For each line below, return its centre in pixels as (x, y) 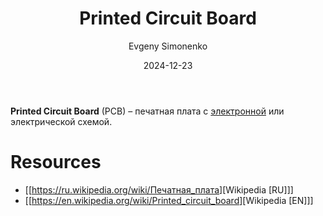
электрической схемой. (61, 121)
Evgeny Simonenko (168, 46)
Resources (56, 162)
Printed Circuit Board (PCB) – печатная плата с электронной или (147, 111)
